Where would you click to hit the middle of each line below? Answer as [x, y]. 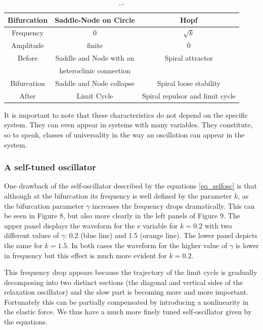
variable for [160, 225]
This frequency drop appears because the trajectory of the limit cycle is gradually [131, 272]
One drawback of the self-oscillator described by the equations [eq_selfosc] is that [130, 186]
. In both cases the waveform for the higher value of [147, 245]
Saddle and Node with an [95, 58]
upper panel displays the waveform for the [70, 225]
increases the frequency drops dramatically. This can [173, 205]
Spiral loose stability [189, 83]
